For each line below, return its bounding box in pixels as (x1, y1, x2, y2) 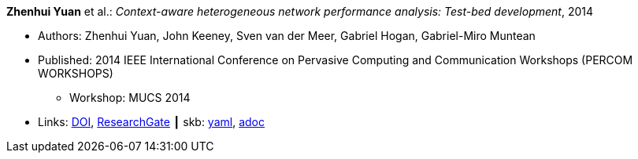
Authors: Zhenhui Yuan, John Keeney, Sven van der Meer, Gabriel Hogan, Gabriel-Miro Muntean (38, 29, 536, 42)
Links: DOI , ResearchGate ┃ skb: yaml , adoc (38, 115, 265, 128)
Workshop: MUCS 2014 (69, 91, 191, 104)
